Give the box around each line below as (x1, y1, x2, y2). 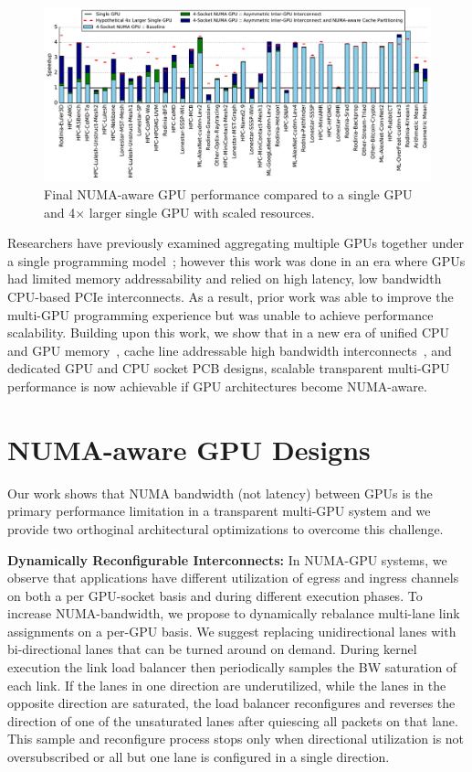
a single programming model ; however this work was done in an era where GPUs (7, 251, 466, 270)
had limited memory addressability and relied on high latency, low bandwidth (7, 269, 442, 288)
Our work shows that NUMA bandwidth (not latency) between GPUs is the (7, 483, 433, 502)
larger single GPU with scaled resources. (89, 202, 315, 221)
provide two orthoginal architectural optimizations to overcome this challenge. (7, 519, 444, 538)
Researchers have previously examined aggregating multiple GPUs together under (7, 233, 464, 252)
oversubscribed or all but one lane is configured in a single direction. (7, 747, 390, 767)
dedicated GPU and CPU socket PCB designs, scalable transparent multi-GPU (7, 359, 450, 378)
